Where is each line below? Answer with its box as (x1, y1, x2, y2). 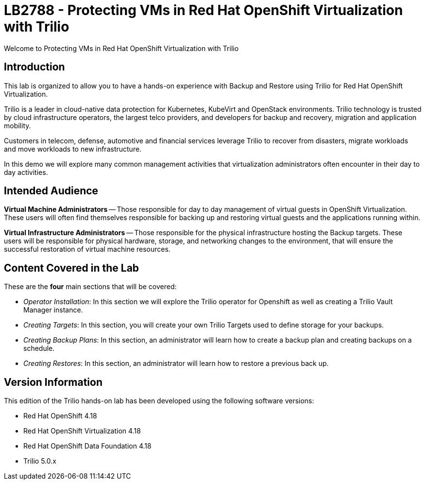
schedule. (23, 344, 55, 353)
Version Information (4, 376, 102, 388)
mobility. (4, 121, 31, 130)
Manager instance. (23, 306, 83, 314)
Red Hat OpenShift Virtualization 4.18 (23, 427, 141, 435)
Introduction (4, 61, 65, 73)
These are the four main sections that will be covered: (4, 282, 177, 291)
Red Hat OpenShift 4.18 (23, 412, 97, 420)
